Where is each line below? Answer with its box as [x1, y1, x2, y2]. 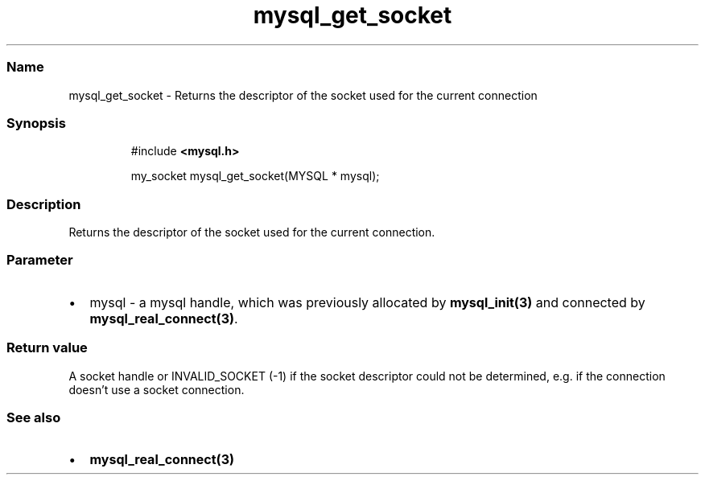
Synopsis [6, 114, 66, 131]
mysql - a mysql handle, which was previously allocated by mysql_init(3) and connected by [89, 294, 645, 310]
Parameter [6, 252, 73, 269]
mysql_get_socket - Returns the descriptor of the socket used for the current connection [68, 88, 538, 102]
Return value [6, 339, 88, 356]
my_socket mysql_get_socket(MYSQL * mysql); [130, 169, 380, 183]
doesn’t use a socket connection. [68, 382, 245, 397]
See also [6, 409, 61, 425]
